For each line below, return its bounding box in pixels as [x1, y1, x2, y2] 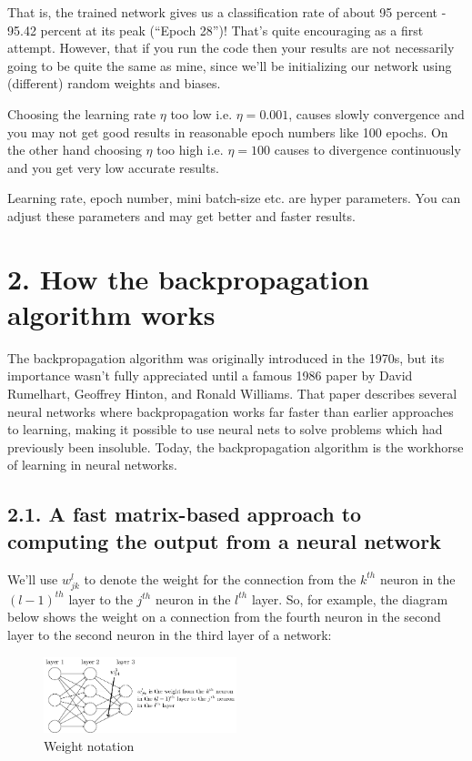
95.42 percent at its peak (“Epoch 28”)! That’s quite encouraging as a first [7, 20, 424, 39]
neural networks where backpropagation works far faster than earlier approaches [7, 401, 454, 421]
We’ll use [7, 569, 58, 588]
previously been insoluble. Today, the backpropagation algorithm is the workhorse [7, 437, 464, 456]
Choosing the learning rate [7, 104, 156, 123]
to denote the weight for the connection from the [84, 569, 357, 588]
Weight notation [44, 736, 135, 755]
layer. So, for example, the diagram [251, 589, 448, 608]
